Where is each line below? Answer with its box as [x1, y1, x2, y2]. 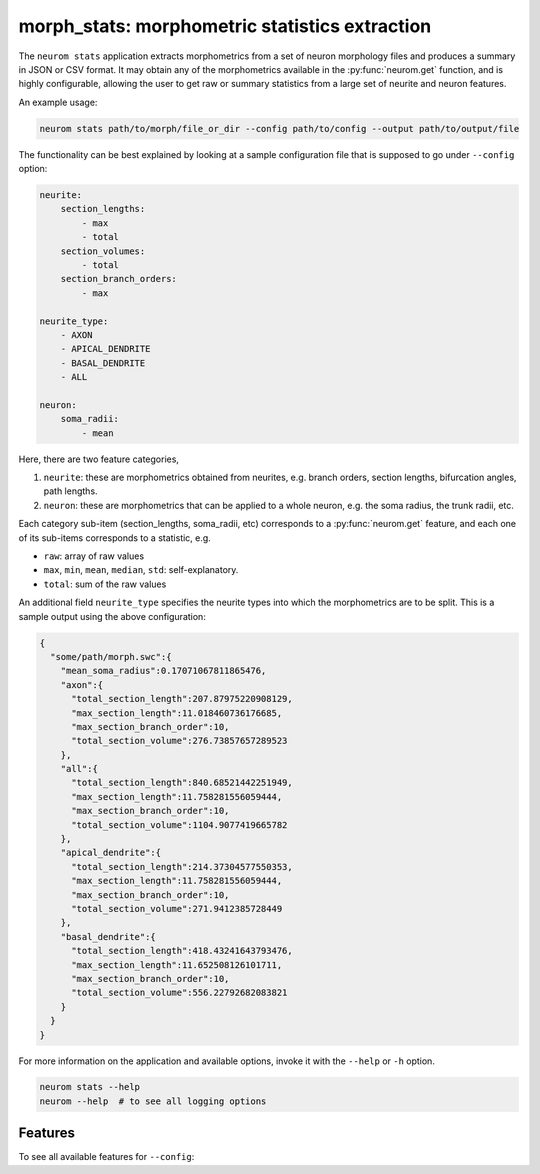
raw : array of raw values [43, 550, 145, 562]
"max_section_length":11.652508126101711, [71, 959, 283, 970]
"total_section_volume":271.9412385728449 [71, 903, 283, 914]
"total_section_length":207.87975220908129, [71, 693, 294, 705]
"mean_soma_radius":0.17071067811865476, [60, 665, 267, 677]
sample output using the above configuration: [18, 610, 207, 622]
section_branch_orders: [60, 273, 177, 285]
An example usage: [18, 96, 98, 108]
